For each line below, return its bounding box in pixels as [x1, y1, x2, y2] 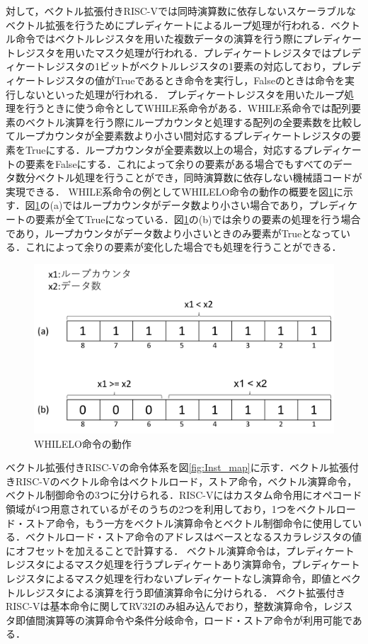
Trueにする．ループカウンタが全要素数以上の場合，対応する [25, 142, 303, 157]
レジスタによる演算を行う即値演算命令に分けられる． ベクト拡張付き [25, 584, 346, 599]
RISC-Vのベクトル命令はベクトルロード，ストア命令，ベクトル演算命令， [15, 473, 357, 488]
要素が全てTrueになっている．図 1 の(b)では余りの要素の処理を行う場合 [35, 211, 361, 226]
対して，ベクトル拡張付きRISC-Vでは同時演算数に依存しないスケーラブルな [6, 4, 357, 18]
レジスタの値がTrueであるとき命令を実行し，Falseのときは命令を [45, 72, 345, 87]
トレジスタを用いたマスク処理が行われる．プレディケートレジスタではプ [6, 45, 342, 60]
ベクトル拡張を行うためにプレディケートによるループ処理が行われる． [6, 17, 331, 32]
